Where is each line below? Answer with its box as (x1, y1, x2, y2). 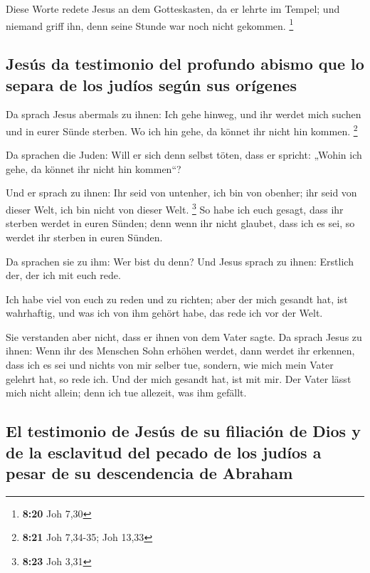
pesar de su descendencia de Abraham (6, 462, 293, 484)
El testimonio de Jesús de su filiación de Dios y (6, 420, 361, 442)
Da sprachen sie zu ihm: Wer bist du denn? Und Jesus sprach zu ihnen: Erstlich (6, 253, 354, 268)
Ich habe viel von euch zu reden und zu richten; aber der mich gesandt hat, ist (6, 291, 348, 306)
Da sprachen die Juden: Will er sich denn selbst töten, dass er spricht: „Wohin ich (6, 147, 362, 162)
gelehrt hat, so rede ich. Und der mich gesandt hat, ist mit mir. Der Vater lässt (6, 371, 351, 386)
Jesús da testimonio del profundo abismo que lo (6, 53, 364, 75)
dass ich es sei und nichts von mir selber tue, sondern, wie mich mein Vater (6, 357, 334, 372)
